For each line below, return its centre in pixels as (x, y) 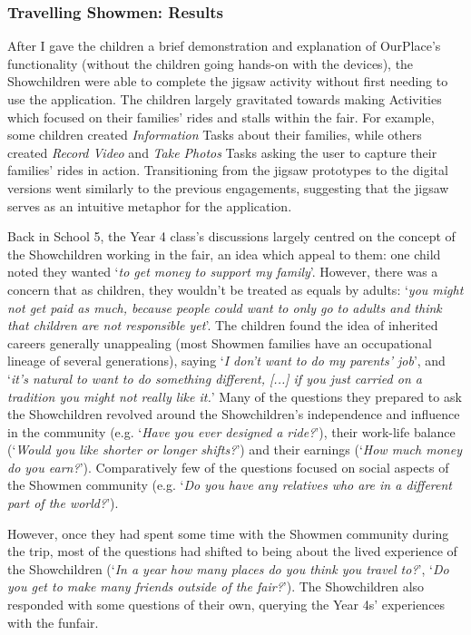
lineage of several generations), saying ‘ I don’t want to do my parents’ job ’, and (226, 361)
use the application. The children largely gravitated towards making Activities (225, 99)
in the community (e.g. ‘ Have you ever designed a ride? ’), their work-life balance (231, 431)
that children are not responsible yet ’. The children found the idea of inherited (223, 325)
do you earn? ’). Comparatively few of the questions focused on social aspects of (228, 467)
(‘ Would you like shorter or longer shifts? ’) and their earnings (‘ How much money (235, 449)
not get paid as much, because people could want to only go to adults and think (225, 307)
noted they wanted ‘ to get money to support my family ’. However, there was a (223, 272)
